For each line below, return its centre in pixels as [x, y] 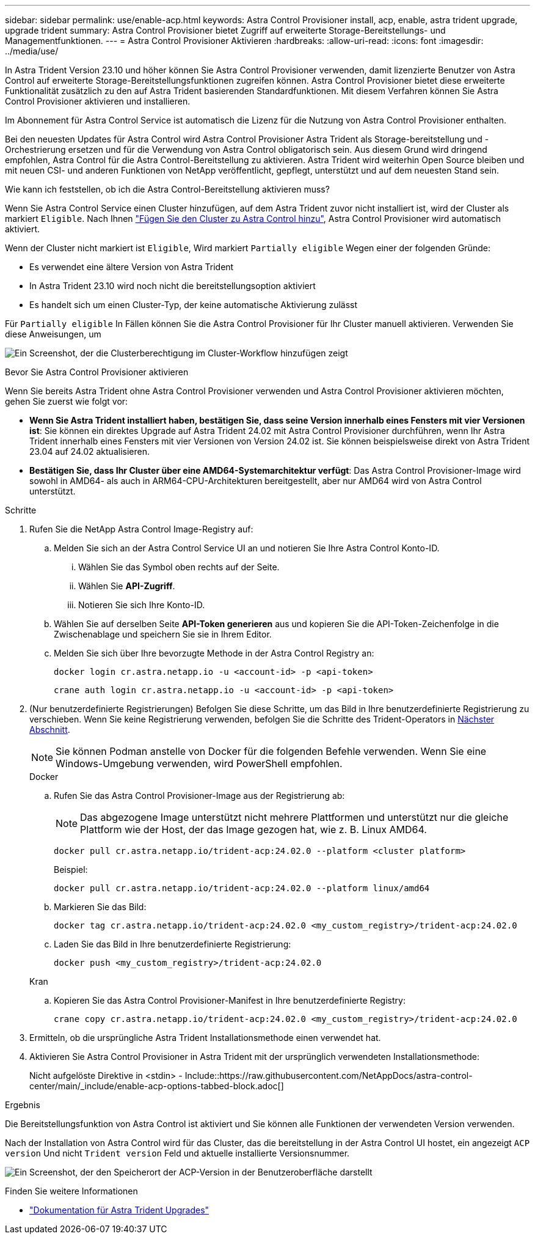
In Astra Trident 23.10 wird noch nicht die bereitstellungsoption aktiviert [173, 286]
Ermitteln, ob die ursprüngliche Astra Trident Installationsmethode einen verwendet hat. [205, 1038]
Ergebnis [23, 1105]
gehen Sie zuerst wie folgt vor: [67, 401]
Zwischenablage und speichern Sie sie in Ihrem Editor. [163, 634]
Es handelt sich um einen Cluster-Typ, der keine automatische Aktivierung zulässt [194, 305]
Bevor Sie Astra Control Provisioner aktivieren [97, 372]
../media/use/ [32, 51]
